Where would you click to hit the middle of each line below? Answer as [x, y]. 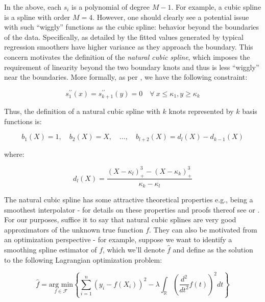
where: [14, 154]
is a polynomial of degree [111, 7]
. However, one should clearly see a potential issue [171, 17]
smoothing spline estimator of [51, 249]
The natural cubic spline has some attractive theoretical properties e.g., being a [129, 199]
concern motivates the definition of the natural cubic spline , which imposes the [127, 56]
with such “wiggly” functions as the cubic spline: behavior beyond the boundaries [132, 27]
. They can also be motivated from [203, 229]
